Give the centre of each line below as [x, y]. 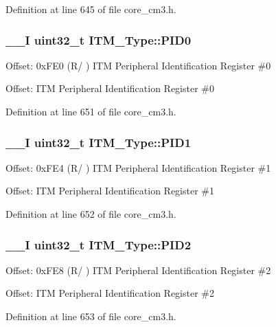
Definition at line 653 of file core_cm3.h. [91, 316]
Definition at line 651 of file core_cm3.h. [91, 111]
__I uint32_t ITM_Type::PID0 [99, 40]
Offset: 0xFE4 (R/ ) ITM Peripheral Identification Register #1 [138, 167]
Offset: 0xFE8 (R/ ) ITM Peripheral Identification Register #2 [138, 270]
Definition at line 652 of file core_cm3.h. [91, 214]
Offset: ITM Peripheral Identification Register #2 [110, 293]
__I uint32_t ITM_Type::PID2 [99, 244]
